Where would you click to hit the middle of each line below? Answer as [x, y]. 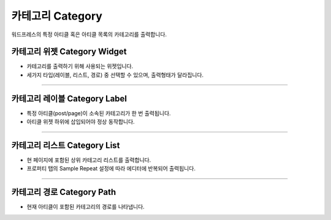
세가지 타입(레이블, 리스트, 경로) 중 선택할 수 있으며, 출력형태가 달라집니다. [115, 75]
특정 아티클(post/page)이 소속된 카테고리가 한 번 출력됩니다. [99, 113]
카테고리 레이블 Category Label [69, 98]
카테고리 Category [57, 16]
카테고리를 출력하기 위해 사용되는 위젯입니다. [80, 66]
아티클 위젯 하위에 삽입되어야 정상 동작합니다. [81, 122]
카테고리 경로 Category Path [64, 192]
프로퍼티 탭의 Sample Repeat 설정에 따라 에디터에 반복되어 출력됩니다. [111, 169]
